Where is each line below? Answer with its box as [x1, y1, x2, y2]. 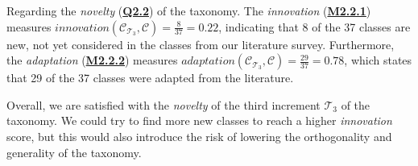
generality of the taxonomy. [6, 143, 142, 160]
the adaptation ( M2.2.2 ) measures [6, 52, 178, 68]
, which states [344, 52, 412, 68]
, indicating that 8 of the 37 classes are [218, 18, 411, 35]
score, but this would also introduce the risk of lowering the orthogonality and [6, 127, 392, 144]
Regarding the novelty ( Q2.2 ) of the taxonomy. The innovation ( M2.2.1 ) [6, 2, 371, 19]
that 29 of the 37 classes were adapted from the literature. [6, 69, 294, 86]
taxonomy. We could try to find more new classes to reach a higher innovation [6, 112, 392, 129]
